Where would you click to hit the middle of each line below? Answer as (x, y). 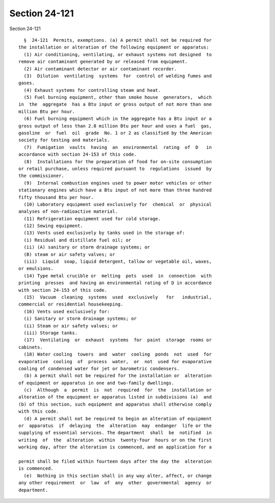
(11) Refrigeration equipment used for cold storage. (92, 219)
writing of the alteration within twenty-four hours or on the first (115, 440)
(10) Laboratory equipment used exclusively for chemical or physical (118, 204)
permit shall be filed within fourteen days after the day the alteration (115, 461)
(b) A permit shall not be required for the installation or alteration (118, 376)
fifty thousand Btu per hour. (56, 197)
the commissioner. (42, 176)
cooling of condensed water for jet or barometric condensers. (99, 368)
